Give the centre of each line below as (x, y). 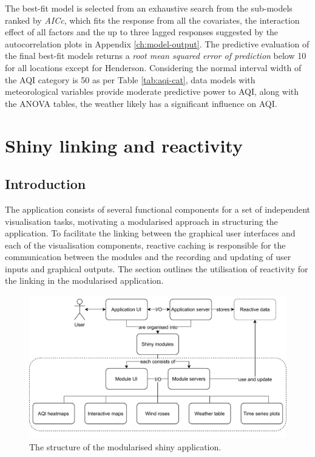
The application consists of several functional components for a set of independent (157, 209)
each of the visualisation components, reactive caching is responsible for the (145, 245)
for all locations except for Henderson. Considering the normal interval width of (153, 67)
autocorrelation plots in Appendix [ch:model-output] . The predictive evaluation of (157, 43)
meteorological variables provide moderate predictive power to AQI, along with (152, 91)
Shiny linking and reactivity (124, 145)
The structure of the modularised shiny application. (125, 446)
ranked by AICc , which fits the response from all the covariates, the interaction (152, 20)
